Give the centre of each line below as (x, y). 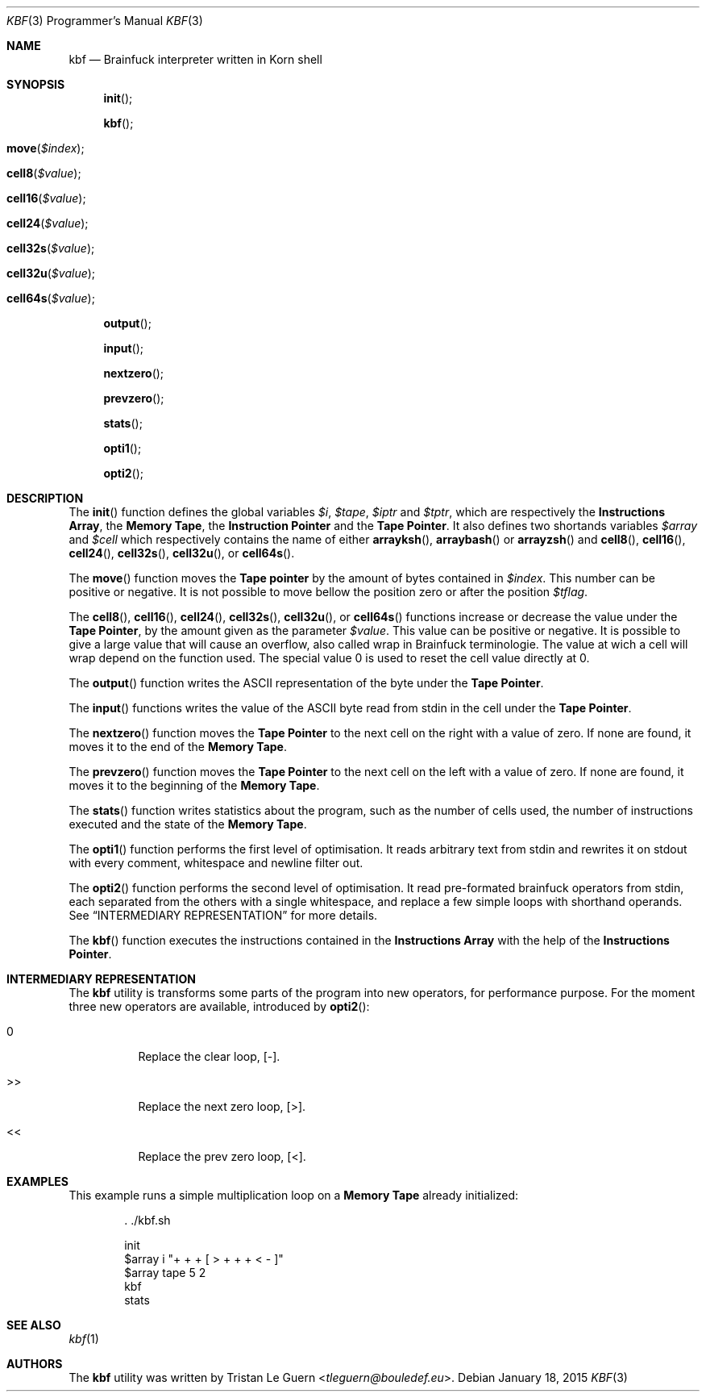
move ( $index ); (46, 148)
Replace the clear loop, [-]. (209, 1056)
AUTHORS (35, 1364)
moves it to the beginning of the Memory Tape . (194, 785)
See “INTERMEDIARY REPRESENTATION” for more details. (223, 915)
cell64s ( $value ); (51, 298)
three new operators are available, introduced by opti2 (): (219, 1006)
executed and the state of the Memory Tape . (188, 824)
